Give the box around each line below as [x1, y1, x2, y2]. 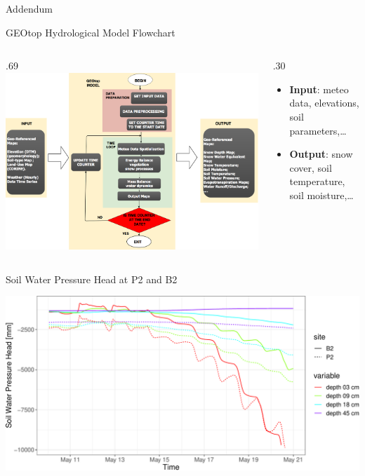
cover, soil [289, 160, 332, 175]
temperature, [289, 174, 345, 189]
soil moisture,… [289, 187, 354, 202]
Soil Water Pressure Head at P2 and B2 [6, 271, 178, 286]
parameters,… [289, 123, 347, 137]
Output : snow [289, 147, 353, 161]
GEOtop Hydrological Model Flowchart [6, 25, 175, 39]
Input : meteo [289, 81, 349, 96]
